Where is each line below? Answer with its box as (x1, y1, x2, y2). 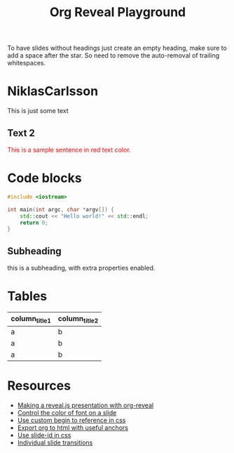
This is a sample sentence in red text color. (7, 145, 131, 154)
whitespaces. (7, 59, 46, 67)
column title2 (57, 314, 99, 325)
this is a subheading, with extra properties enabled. (7, 264, 156, 273)
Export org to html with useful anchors (17, 424, 128, 432)
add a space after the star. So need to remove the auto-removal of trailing (7, 51, 220, 60)
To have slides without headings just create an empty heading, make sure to (7, 44, 228, 53)
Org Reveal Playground (49, 4, 186, 20)
